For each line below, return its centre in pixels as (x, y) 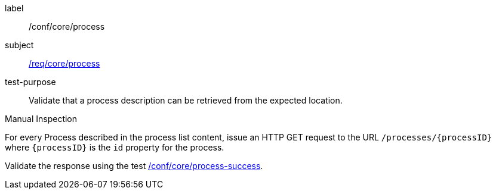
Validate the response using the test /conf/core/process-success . (134, 166)
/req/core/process (64, 63)
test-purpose (30, 82)
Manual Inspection (41, 119)
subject (19, 45)
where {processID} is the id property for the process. (115, 147)
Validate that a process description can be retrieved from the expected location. (186, 100)
